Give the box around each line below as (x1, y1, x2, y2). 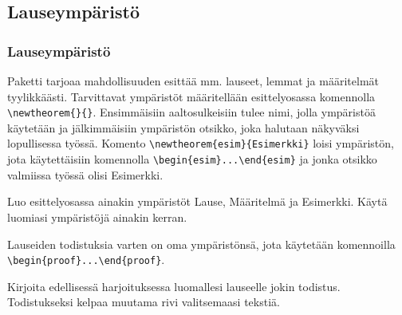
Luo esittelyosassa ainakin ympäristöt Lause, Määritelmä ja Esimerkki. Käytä (7, 193, 388, 210)
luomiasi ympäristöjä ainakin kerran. (7, 208, 187, 225)
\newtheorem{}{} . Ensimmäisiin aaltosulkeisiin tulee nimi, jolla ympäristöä (7, 104, 376, 120)
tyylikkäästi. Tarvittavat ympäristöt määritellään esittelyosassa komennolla (7, 88, 376, 104)
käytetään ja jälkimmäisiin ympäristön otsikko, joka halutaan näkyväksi (7, 119, 360, 136)
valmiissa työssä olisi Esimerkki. (7, 166, 164, 183)
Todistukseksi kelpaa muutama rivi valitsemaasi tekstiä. (7, 293, 280, 310)
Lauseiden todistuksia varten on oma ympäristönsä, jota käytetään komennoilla (7, 235, 396, 252)
